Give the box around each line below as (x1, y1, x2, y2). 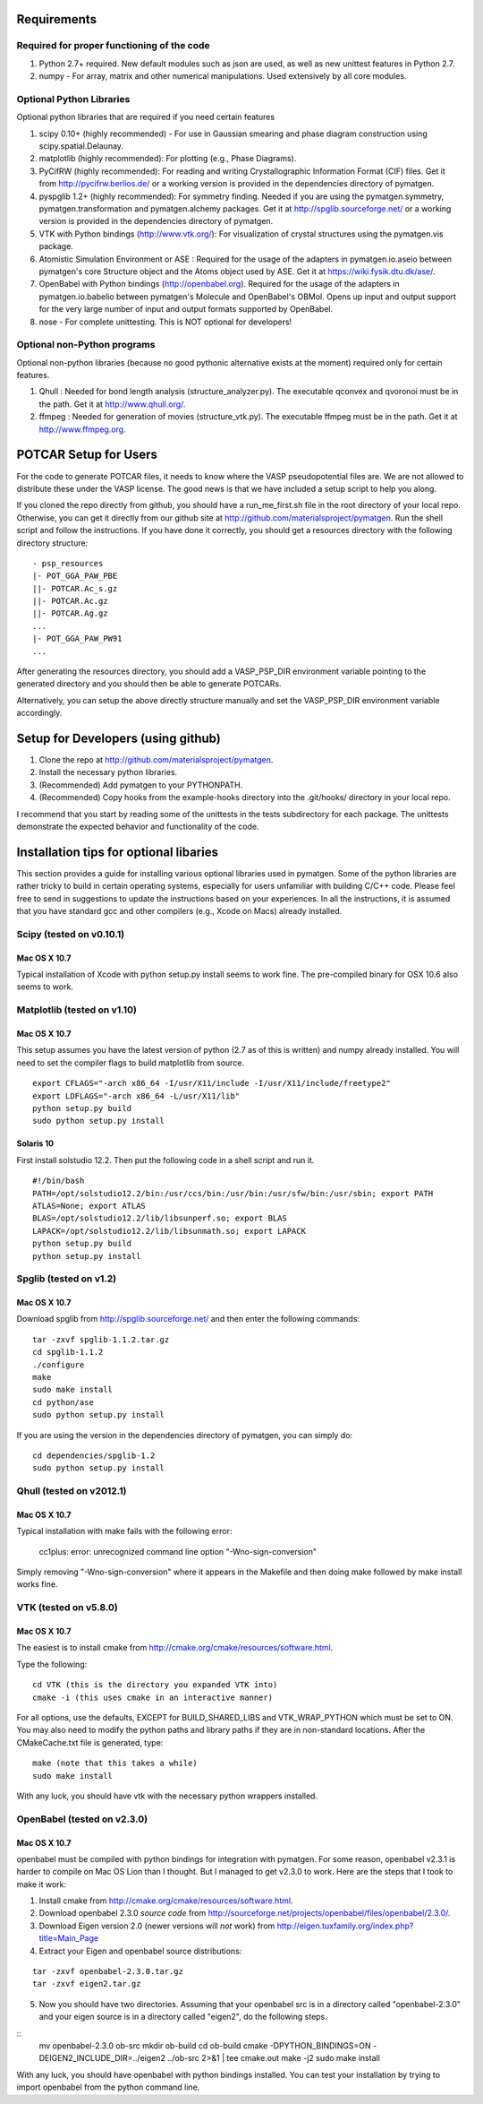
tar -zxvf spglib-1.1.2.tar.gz (32, 1334, 170, 1344)
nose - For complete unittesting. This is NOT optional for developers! (38, 316, 292, 327)
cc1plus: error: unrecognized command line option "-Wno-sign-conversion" (38, 1546, 318, 1556)
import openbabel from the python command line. (16, 2082, 200, 2092)
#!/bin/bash (32, 1176, 85, 1186)
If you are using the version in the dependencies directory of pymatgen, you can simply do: (16, 1429, 353, 1440)
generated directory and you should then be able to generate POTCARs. (16, 678, 282, 689)
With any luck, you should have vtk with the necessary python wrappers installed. (16, 1790, 318, 1801)
